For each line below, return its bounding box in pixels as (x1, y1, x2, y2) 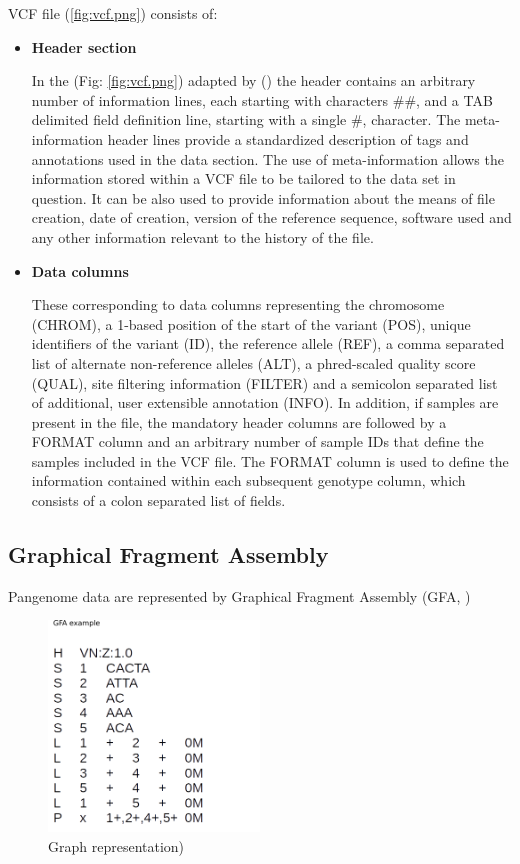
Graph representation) (48, 835, 185, 856)
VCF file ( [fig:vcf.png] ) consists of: (8, 3, 218, 23)
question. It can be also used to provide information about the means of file (31, 187, 495, 208)
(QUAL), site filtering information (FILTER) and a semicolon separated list (31, 372, 498, 393)
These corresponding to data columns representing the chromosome (31, 294, 445, 315)
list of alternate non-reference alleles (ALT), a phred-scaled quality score (31, 352, 476, 373)
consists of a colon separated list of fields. (31, 490, 286, 511)
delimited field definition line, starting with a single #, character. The (31, 109, 461, 130)
